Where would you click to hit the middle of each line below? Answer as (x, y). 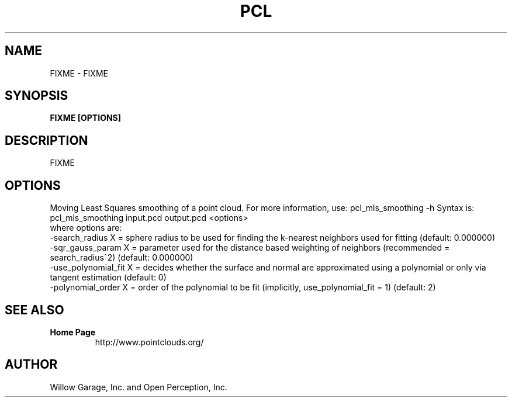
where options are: (86, 228)
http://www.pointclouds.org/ (149, 342)
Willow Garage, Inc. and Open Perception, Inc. (139, 387)
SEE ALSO (34, 310)
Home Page (73, 332)
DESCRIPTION (46, 140)
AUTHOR (31, 365)
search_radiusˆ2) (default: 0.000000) (122, 258)
